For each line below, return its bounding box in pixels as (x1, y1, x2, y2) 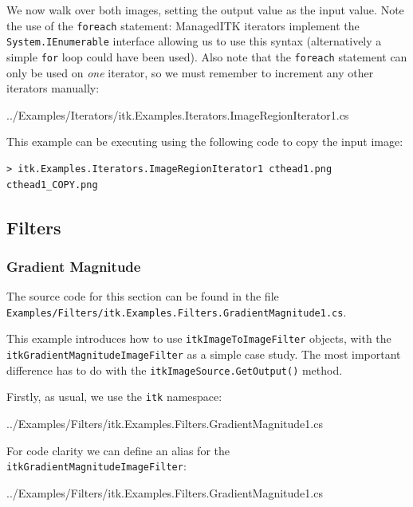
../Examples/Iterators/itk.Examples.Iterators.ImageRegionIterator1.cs (6, 106, 349, 123)
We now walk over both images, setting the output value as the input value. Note (6, 2, 404, 18)
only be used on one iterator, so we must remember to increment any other (6, 64, 374, 81)
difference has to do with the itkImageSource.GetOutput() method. (6, 361, 343, 378)
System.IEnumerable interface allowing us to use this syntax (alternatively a (6, 33, 382, 49)
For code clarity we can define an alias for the (6, 442, 230, 458)
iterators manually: (6, 80, 100, 96)
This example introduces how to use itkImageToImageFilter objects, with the (6, 330, 391, 347)
